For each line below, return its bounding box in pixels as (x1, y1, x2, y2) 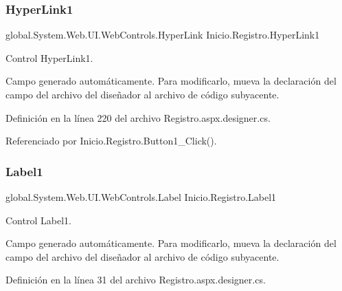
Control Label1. (5, 213, 71, 227)
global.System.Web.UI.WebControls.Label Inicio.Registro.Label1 (5, 190, 277, 204)
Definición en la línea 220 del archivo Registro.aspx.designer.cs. (5, 110, 271, 125)
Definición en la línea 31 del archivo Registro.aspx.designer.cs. (5, 272, 266, 287)
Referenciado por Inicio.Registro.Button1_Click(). (5, 133, 217, 148)
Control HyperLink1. (5, 50, 93, 65)
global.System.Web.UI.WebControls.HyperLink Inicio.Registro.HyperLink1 (5, 28, 320, 42)
